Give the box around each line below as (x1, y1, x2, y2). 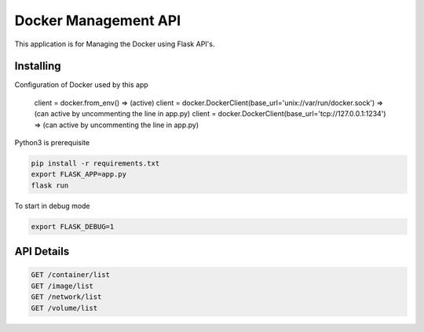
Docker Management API (14, 12, 181, 29)
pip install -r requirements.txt (31, 159, 160, 168)
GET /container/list (31, 271, 110, 279)
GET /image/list (31, 281, 94, 290)
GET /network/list (31, 293, 102, 301)
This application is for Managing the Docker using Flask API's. (14, 39, 215, 49)
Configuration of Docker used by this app (14, 80, 148, 89)
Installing (14, 60, 62, 73)
